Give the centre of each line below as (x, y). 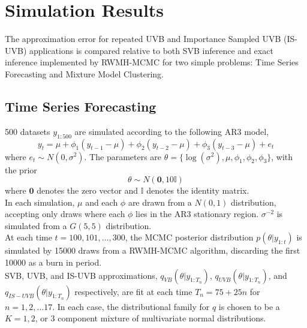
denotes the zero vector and (88, 190)
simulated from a (36, 225)
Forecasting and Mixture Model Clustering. (84, 73)
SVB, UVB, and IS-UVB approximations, (81, 275)
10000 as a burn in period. (53, 262)
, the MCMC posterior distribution (189, 237)
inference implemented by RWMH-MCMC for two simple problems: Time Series (152, 62)
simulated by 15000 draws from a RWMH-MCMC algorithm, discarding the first (153, 250)
